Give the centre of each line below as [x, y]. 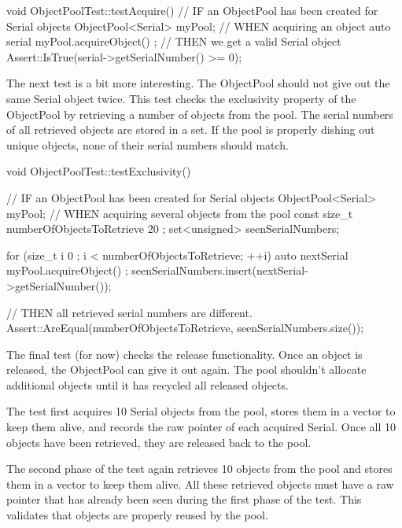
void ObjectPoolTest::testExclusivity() [99, 171]
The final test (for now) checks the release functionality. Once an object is [184, 354]
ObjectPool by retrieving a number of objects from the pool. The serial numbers [200, 114]
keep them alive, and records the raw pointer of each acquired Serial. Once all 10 [201, 427]
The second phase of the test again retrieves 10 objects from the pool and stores [199, 469]
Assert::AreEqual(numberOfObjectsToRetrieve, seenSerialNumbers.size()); [185, 328]
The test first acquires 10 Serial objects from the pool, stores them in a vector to [201, 411]
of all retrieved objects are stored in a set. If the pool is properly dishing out [191, 129]
